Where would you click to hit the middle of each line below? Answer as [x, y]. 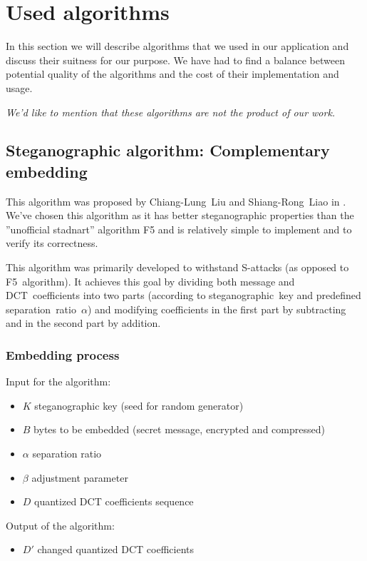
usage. [19, 87]
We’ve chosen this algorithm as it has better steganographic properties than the [180, 215]
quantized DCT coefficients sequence [114, 501]
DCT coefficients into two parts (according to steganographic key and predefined [183, 295]
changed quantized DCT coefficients [115, 549]
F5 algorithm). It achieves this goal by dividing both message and [150, 281]
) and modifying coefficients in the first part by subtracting [217, 309]
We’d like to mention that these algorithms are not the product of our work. [171, 112]
